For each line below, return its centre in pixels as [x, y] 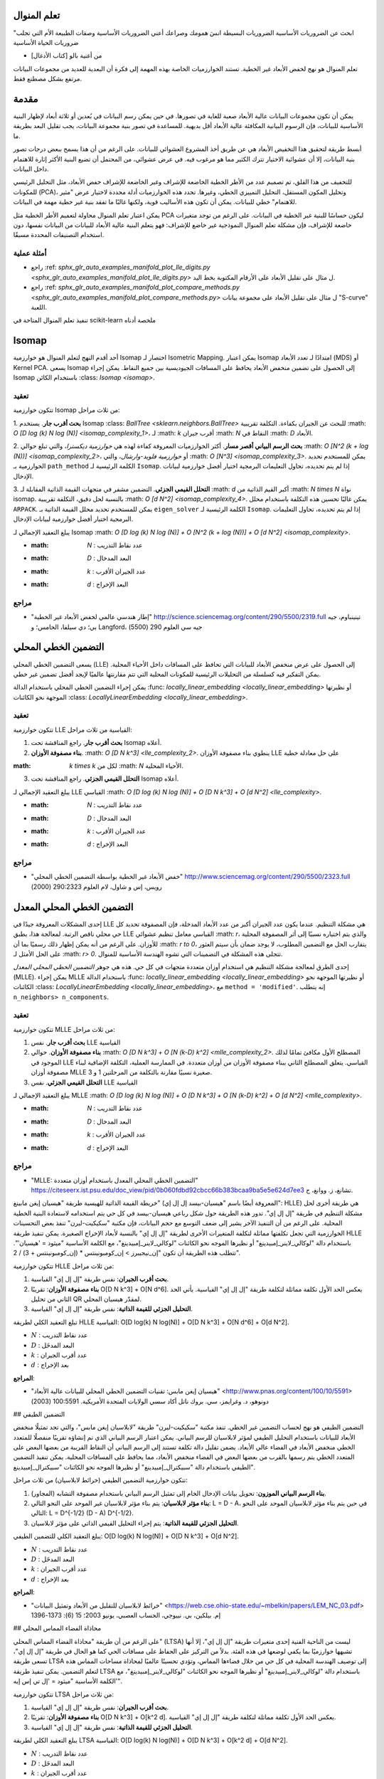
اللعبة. [39, 307]
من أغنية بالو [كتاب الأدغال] [66, 56]
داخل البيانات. [31, 169]
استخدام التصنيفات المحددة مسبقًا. [59, 235]
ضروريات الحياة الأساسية [46, 42]
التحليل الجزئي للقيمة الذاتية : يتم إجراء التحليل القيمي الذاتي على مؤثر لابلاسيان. [135, 1523]
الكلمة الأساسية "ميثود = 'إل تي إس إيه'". [68, 1681]
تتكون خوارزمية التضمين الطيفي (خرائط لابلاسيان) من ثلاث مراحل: [100, 1480]
